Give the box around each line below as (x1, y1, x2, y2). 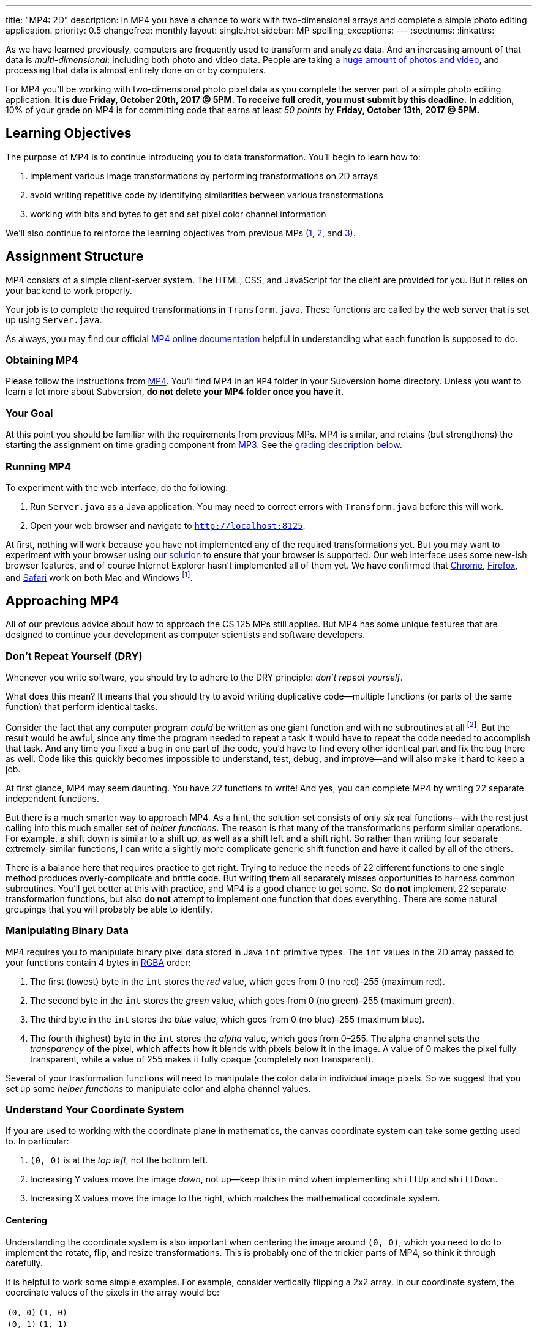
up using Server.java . (6, 314, 102, 325)
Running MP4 (6, 460, 72, 472)
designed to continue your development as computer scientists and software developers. (6, 629, 366, 640)
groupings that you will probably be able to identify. (6, 903, 213, 914)
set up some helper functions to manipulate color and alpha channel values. (6, 1083, 311, 1094)
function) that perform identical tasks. (6, 701, 158, 712)
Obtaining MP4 (6, 354, 78, 367)
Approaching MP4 (6, 593, 119, 609)
